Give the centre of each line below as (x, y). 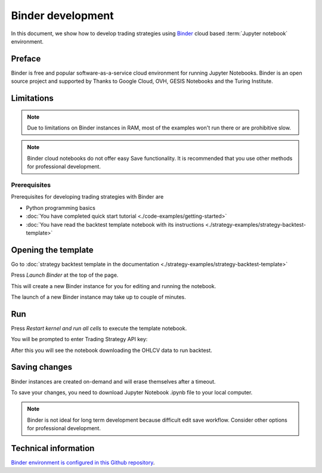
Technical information (53, 448)
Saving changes (42, 367)
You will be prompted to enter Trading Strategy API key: (79, 339)
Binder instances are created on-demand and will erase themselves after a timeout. (113, 381)
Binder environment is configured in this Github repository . (83, 463)
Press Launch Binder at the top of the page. (65, 275)
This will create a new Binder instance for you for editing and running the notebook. (114, 286)
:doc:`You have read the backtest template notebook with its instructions (115, 224)
